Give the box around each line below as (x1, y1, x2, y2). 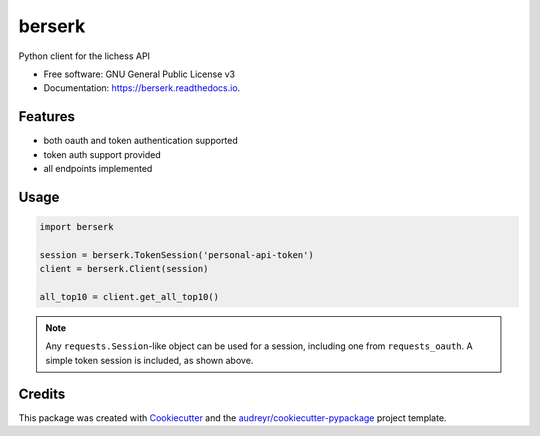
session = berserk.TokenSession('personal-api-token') (39, 249, 314, 260)
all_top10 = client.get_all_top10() (39, 291, 220, 302)
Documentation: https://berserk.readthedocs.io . (43, 82, 241, 94)
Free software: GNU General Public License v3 (43, 68, 236, 80)
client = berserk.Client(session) (39, 263, 209, 275)
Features (18, 108, 75, 125)
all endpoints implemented (43, 163, 153, 175)
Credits (18, 385, 66, 402)
